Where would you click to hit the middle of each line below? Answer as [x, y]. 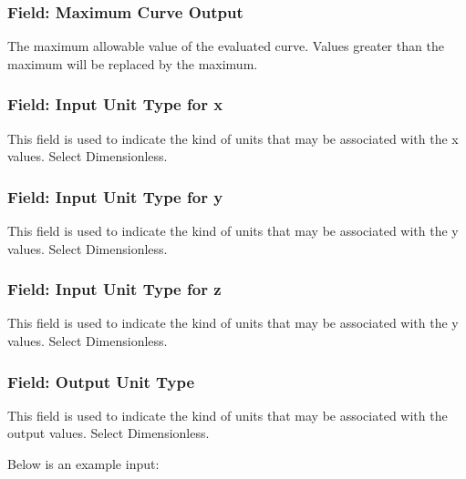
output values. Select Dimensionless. [109, 433]
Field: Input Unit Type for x [115, 104]
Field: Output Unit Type [101, 381]
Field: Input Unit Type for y [115, 196]
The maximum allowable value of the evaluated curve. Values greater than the [226, 46]
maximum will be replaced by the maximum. [133, 63]
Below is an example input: [83, 464]
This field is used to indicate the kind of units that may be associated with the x [233, 138]
